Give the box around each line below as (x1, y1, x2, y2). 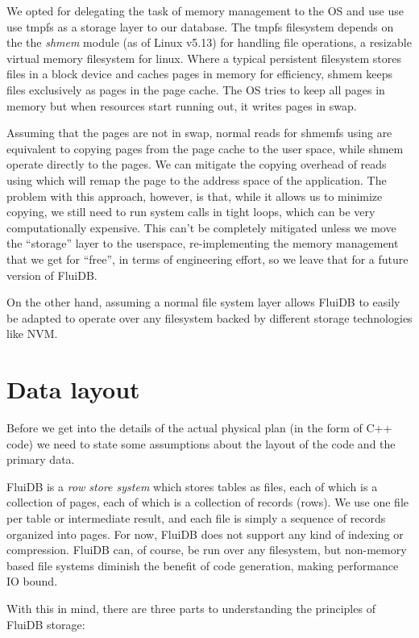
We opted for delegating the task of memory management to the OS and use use (6, 2, 404, 19)
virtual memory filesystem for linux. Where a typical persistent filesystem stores (6, 49, 402, 66)
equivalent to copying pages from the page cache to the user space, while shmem (6, 140, 404, 156)
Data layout (6, 373, 140, 406)
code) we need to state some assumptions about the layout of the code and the (6, 435, 396, 452)
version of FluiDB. (6, 266, 97, 283)
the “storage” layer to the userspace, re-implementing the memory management (6, 235, 399, 252)
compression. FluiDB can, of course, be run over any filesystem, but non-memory (6, 541, 407, 558)
